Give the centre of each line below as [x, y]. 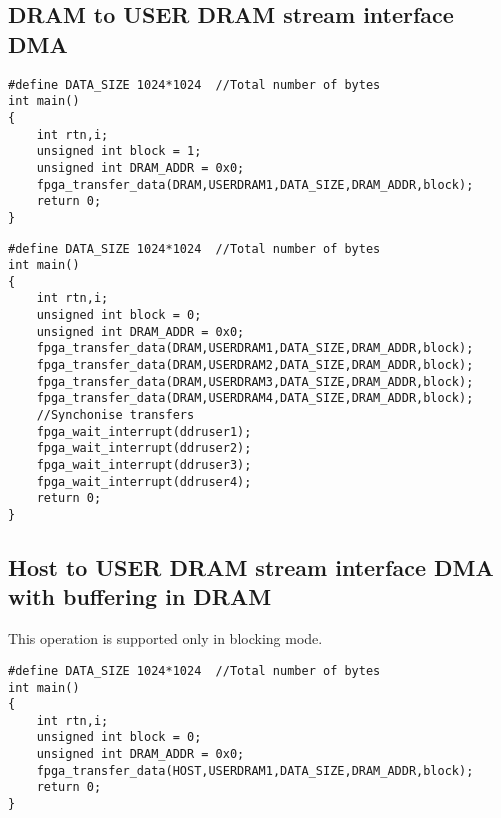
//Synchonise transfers [115, 415]
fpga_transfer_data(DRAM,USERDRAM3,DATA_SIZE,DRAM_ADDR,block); [255, 381]
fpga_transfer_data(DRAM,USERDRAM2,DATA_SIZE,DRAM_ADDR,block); [255, 365]
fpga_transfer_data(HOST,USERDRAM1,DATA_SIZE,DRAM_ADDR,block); [255, 770]
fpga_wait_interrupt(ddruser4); [144, 481]
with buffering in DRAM [140, 596]
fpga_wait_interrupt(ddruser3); [144, 465]
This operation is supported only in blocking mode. [165, 638]
